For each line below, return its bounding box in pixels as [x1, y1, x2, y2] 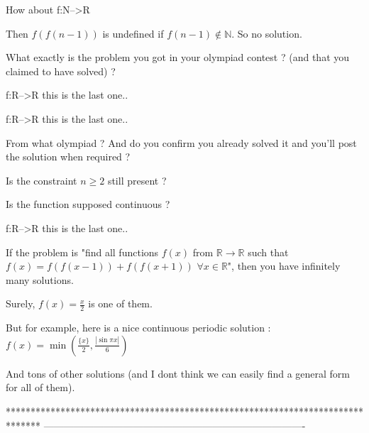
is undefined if [102, 26, 164, 40]
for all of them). [6, 380, 75, 395]
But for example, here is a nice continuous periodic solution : [6, 320, 271, 335]
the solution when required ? [6, 149, 131, 164]
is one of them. [88, 296, 153, 311]
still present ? [107, 172, 167, 187]
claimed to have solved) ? [6, 63, 116, 78]
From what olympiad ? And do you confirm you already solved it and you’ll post [6, 135, 357, 150]
